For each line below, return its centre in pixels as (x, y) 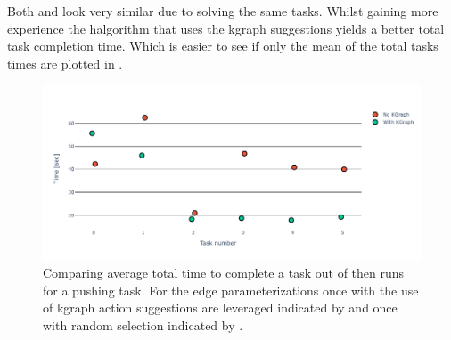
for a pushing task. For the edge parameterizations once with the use (231, 290)
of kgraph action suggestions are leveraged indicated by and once (220, 308)
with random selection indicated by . (143, 324)
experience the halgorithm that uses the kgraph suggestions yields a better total (226, 28)
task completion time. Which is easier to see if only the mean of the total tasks (223, 46)
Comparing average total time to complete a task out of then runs (224, 273)
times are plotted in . (65, 63)
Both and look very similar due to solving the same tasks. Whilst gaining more (223, 11)
